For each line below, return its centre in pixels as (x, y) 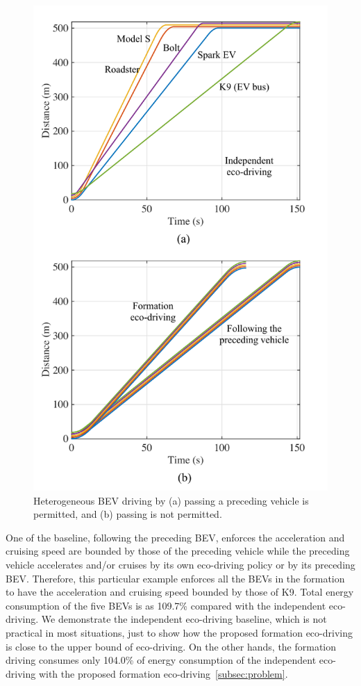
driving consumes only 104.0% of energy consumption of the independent (161, 660)
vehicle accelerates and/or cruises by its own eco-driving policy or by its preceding (180, 564)
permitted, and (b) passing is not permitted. (128, 514)
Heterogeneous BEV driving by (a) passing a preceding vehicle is (171, 500)
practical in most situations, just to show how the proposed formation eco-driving (179, 632)
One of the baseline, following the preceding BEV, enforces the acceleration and (175, 537)
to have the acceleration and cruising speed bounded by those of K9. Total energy (180, 592)
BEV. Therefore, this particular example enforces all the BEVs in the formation (175, 578)
